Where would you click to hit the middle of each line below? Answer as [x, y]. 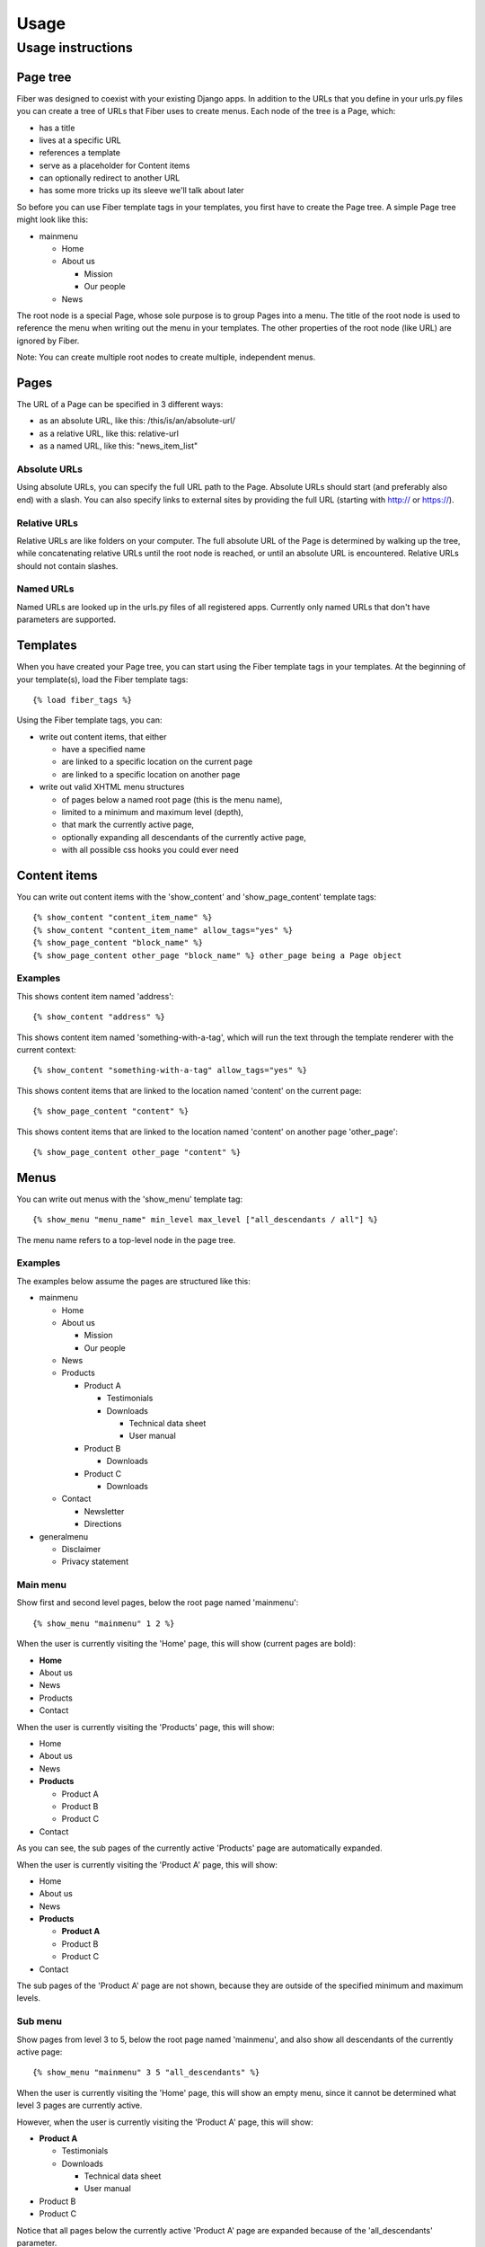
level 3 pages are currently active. [79, 2105]
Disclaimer [81, 1549]
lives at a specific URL [80, 140]
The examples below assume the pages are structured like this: [134, 1281]
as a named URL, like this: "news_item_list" [119, 446]
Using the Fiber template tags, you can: [89, 720]
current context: [46, 1049]
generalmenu [64, 1536]
